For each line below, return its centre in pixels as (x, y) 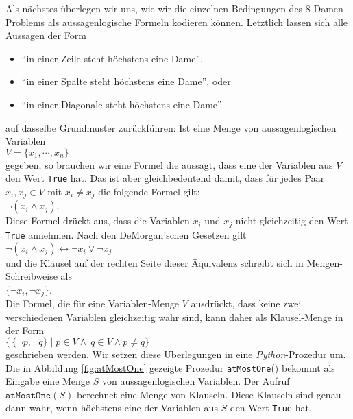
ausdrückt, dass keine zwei (246, 303)
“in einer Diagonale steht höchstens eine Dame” (122, 104)
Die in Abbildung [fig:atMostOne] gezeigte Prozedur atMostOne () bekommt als (170, 367)
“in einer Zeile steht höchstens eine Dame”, (112, 58)
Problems (25, 22)
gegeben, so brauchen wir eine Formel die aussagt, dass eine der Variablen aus (169, 164)
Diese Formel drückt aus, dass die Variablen (98, 220)
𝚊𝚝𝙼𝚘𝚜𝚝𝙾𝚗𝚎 (28, 395)
